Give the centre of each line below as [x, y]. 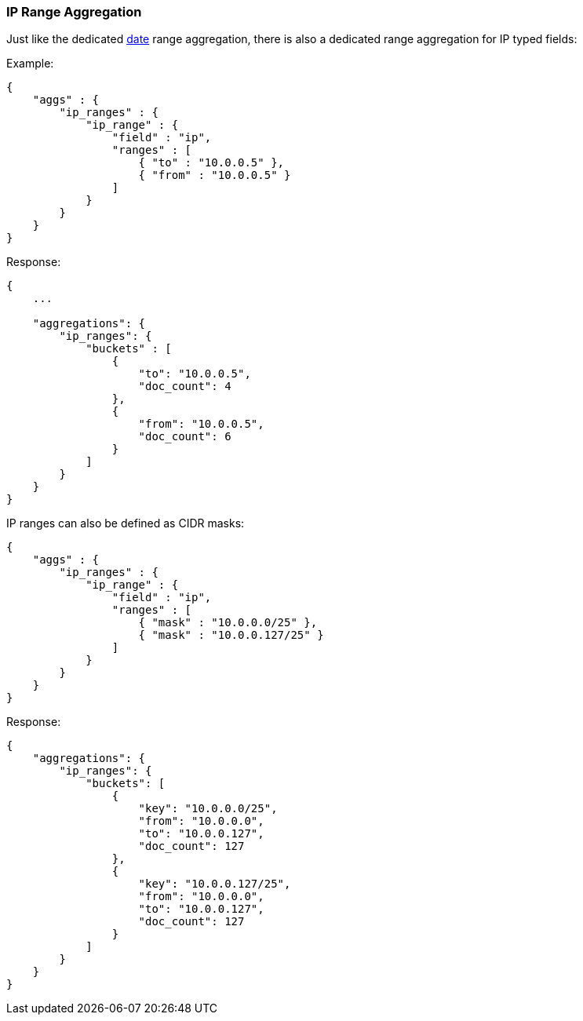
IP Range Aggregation [74, 12]
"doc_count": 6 [185, 437]
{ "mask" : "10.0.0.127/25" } [231, 635]
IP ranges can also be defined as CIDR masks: [126, 523]
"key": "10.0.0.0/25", [208, 809]
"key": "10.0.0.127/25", [215, 884]
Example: [30, 64]
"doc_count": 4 [185, 387]
